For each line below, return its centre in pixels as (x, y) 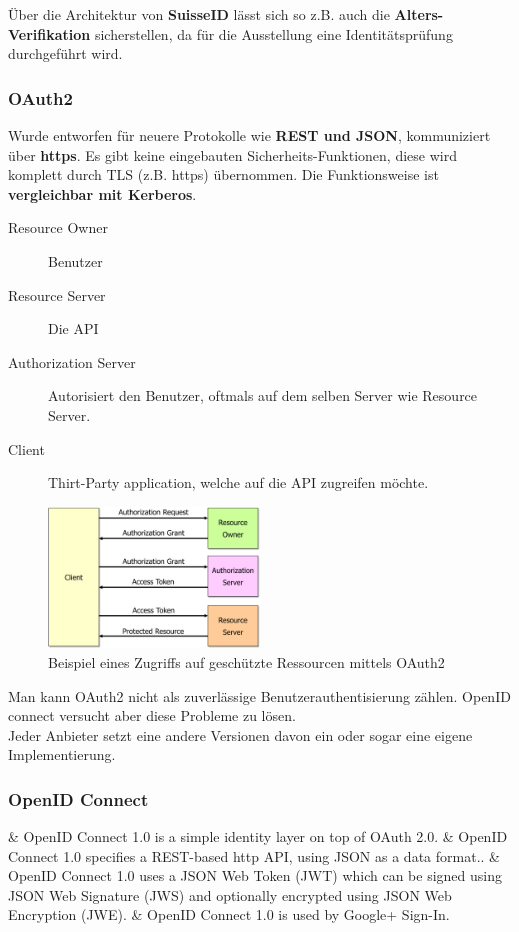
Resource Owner (58, 227)
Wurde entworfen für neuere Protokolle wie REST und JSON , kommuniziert (249, 135)
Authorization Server (72, 361)
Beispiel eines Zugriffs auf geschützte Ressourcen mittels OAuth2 (246, 661)
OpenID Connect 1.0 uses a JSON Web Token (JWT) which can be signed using (255, 875)
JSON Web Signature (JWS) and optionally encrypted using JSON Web (230, 894)
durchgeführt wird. (65, 53)
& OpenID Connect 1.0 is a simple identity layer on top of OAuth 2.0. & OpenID (258, 836)
